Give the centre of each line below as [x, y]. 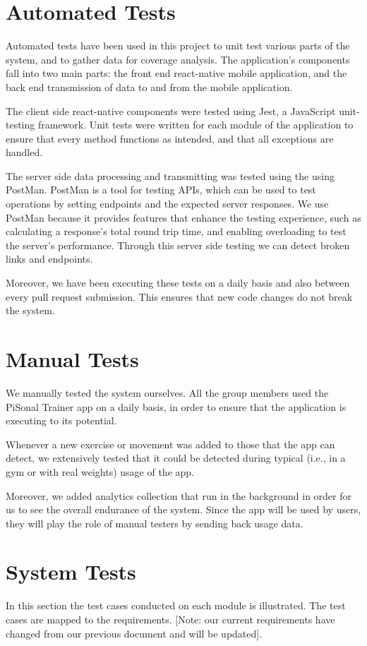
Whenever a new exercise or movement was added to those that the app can [170, 444]
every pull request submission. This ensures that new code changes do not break [179, 296]
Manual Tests [72, 359]
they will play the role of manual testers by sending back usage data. [155, 523]
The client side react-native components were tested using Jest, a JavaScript [171, 110]
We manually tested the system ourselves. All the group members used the [167, 392]
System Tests [71, 572]
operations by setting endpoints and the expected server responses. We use [167, 204]
